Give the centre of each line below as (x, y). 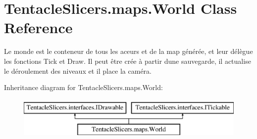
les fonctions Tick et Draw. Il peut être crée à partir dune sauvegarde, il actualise (128, 61)
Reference (38, 27)
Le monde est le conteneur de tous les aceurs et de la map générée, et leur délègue (128, 51)
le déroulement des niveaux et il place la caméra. (78, 70)
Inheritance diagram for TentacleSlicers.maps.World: (83, 87)
